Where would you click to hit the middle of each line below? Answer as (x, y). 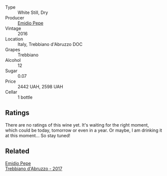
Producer (15, 18)
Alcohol (13, 60)
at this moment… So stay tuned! (38, 135)
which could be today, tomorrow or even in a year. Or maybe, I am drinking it (84, 130)
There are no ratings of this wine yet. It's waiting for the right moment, (77, 125)
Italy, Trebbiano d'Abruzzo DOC (50, 44)
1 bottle (25, 97)
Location (14, 39)
